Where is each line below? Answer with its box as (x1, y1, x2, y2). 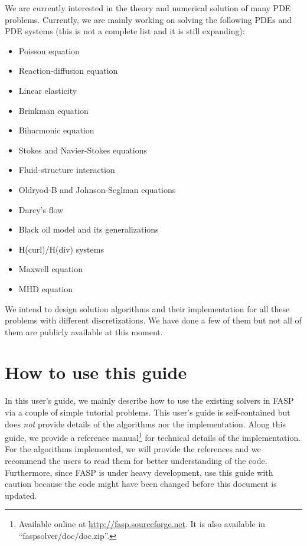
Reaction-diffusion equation (18, 64, 118, 77)
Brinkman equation (18, 104, 89, 116)
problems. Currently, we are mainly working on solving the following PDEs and (5, 13, 292, 25)
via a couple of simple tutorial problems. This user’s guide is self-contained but (5, 406, 290, 418)
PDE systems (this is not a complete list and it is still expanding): (5, 25, 245, 37)
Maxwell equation (18, 263, 83, 275)
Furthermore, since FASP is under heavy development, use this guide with (5, 466, 273, 478)
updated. (5, 489, 37, 501)
